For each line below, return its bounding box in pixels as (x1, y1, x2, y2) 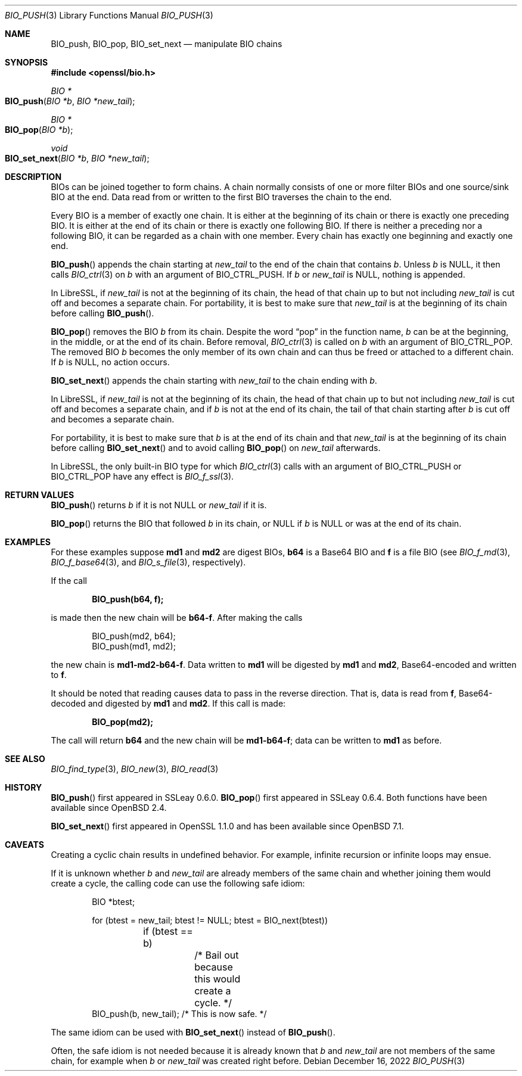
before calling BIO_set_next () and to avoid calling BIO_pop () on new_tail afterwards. (51, 443, 381, 453)
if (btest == (143, 925, 193, 937)
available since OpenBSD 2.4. (51, 803, 167, 813)
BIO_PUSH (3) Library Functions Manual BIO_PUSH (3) (5, 10, 213, 20)
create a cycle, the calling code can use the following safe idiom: (51, 878, 305, 888)
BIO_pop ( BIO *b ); (5, 125, 73, 135)
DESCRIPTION (5, 172, 62, 182)
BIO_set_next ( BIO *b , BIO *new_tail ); (5, 153, 150, 163)
